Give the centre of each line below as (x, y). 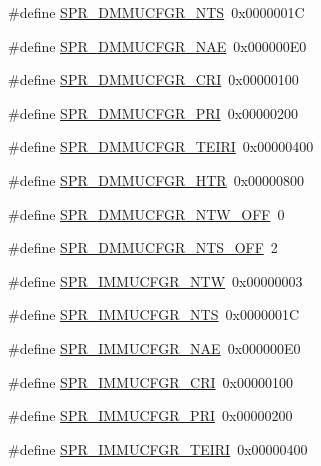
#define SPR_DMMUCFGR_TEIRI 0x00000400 (161, 146)
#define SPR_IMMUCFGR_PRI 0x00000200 (150, 415)
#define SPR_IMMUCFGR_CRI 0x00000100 (150, 381)
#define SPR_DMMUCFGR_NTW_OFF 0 (146, 213)
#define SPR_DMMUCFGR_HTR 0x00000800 (156, 179)
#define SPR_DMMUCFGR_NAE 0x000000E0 (157, 45)
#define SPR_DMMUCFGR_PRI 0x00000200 (153, 112)
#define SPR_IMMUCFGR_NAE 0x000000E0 (154, 347)
